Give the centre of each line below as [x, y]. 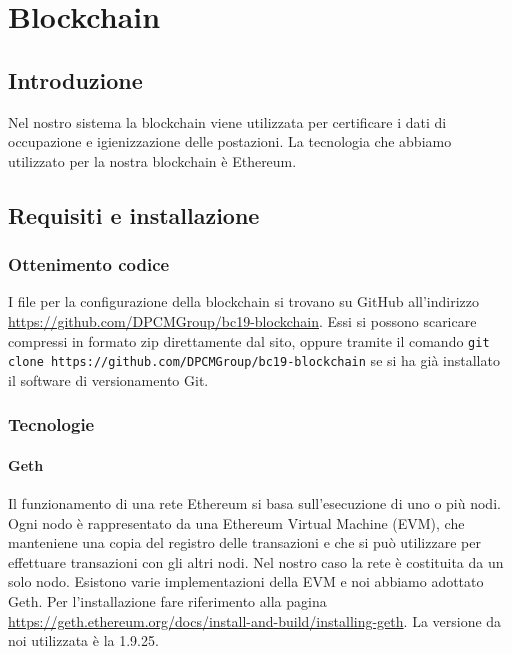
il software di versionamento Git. [108, 379]
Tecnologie [51, 424]
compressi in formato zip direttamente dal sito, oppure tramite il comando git [249, 340]
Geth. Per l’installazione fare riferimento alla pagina [167, 601]
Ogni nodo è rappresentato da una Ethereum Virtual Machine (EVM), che [236, 522]
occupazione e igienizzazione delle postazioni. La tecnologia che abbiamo [230, 141]
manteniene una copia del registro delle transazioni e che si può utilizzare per [244, 542]
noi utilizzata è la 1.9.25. [83, 640]
